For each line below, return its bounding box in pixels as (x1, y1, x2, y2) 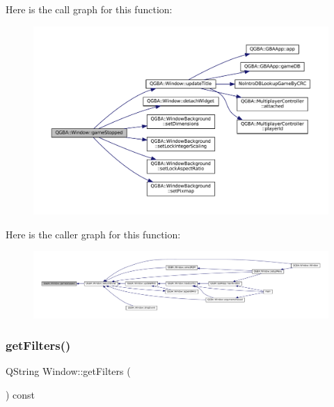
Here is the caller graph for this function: (6, 226, 181, 241)
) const (6, 387, 35, 402)
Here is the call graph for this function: (6, 2, 173, 16)
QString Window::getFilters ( (6, 364, 131, 378)
